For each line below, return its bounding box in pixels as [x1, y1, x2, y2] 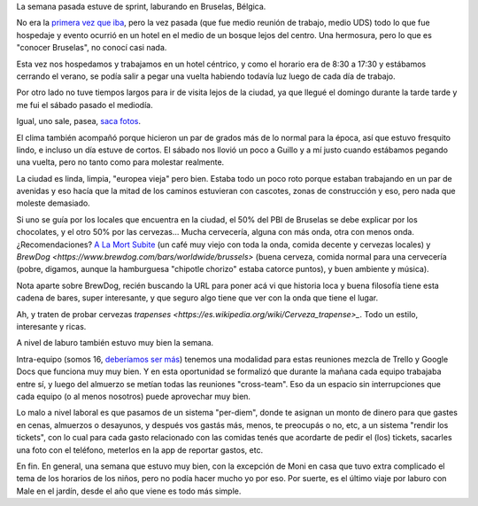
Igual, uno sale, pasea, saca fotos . [16, 116, 142, 127]
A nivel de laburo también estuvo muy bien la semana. [16, 338, 214, 348]
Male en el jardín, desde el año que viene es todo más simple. [16, 486, 242, 496]
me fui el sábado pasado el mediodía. [16, 99, 154, 110]
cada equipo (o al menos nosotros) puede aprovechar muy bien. [16, 391, 251, 401]
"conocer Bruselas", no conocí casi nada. [16, 43, 167, 53]
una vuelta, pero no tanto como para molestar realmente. [16, 157, 225, 167]
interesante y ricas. [16, 321, 87, 331]
